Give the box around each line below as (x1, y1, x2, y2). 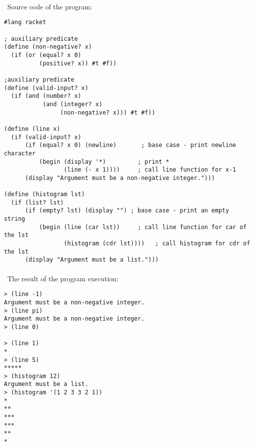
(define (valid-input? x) (4, 84, 88, 91)
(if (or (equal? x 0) (11, 52, 82, 59)
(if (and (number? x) (11, 92, 82, 100)
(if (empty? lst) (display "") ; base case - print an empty (25, 207, 229, 214)
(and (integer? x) (42, 100, 103, 108)
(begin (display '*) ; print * (39, 158, 169, 165)
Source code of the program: (7, 1, 92, 11)
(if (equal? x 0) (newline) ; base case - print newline (25, 142, 236, 149)
